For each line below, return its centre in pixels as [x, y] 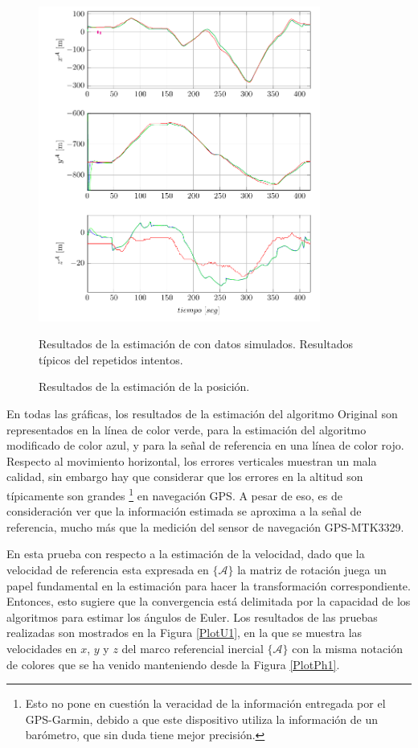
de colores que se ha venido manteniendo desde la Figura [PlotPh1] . [173, 664]
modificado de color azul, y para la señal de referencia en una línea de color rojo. [205, 445]
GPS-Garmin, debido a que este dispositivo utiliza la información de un [202, 719]
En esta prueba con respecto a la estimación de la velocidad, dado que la [186, 554]
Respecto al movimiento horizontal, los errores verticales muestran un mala [192, 460]
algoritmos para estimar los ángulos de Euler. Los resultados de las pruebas [192, 616]
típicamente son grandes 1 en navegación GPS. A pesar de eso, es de [175, 494]
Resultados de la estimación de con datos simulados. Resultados [196, 344]
